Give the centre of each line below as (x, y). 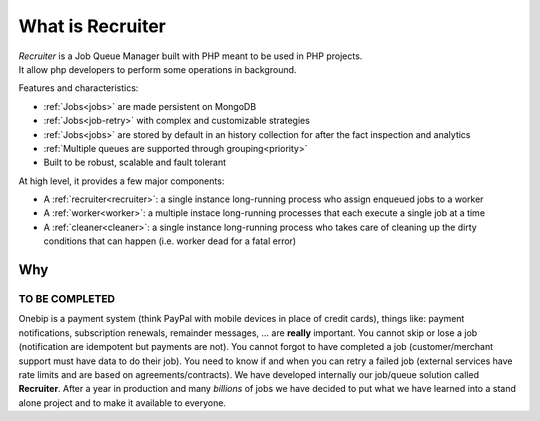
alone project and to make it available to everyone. (122, 402)
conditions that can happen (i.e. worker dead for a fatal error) (170, 241)
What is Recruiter (92, 26)
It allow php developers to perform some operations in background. (157, 69)
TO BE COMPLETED (66, 299)
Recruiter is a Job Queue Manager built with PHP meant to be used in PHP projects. (190, 56)
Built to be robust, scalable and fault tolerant (135, 162)
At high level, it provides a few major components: (121, 181)
